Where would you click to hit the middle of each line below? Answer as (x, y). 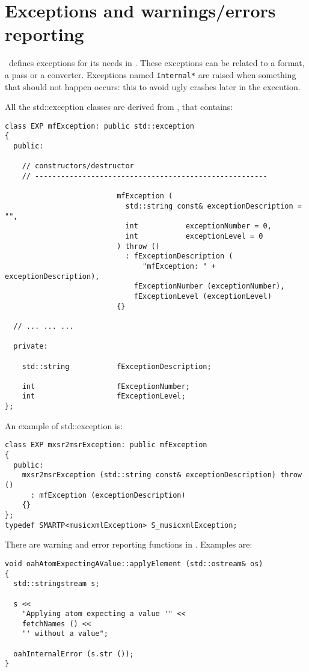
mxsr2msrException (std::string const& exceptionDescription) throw (162, 475)
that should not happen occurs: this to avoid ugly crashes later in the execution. (153, 86)
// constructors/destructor (78, 166)
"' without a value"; (65, 634)
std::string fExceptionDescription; (117, 366)
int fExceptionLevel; (104, 396)
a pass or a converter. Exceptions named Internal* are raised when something (151, 74)
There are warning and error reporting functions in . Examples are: (129, 544)
